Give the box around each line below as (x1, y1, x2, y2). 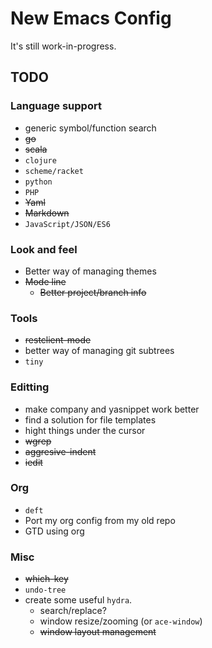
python (24, 177, 53, 187)
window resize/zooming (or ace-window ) (39, 615, 203, 627)
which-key (24, 573, 69, 585)
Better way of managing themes (24, 265, 157, 277)
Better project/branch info (39, 286, 147, 298)
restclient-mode (24, 334, 92, 346)
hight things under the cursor (24, 424, 146, 436)
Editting (10, 380, 50, 394)
